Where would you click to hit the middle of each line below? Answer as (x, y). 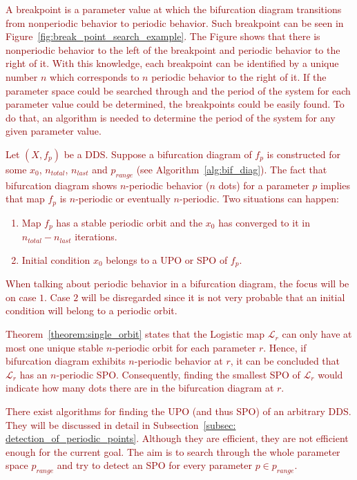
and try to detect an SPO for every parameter (154, 465)
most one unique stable (55, 347)
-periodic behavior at (178, 361)
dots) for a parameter (264, 185)
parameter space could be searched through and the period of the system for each (178, 90)
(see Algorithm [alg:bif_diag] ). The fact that (232, 169)
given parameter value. (54, 131)
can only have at (317, 334)
